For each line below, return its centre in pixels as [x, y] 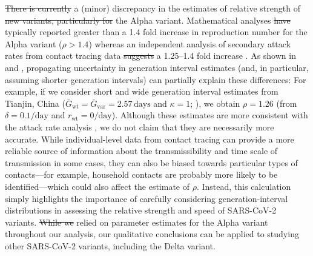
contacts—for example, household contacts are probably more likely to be [141, 174]
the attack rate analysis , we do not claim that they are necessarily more [140, 126]
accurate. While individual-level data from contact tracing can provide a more [150, 139]
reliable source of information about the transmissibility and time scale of [141, 151]
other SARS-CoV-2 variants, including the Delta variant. [110, 245]
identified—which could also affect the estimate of [97, 186]
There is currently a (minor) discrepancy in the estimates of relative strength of [153, 8]
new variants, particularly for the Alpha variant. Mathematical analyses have [148, 20]
